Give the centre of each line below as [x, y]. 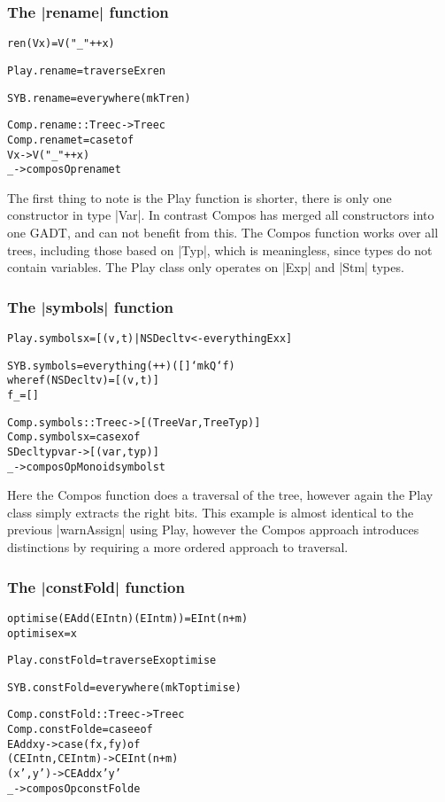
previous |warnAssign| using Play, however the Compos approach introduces [213, 529]
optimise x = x [42, 633]
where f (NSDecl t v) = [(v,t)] [83, 381]
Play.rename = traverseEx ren [86, 70]
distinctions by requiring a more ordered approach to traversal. [178, 547]
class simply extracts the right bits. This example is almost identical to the [211, 512]
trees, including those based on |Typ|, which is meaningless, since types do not [220, 249]
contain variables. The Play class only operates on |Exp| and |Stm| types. [206, 267]
